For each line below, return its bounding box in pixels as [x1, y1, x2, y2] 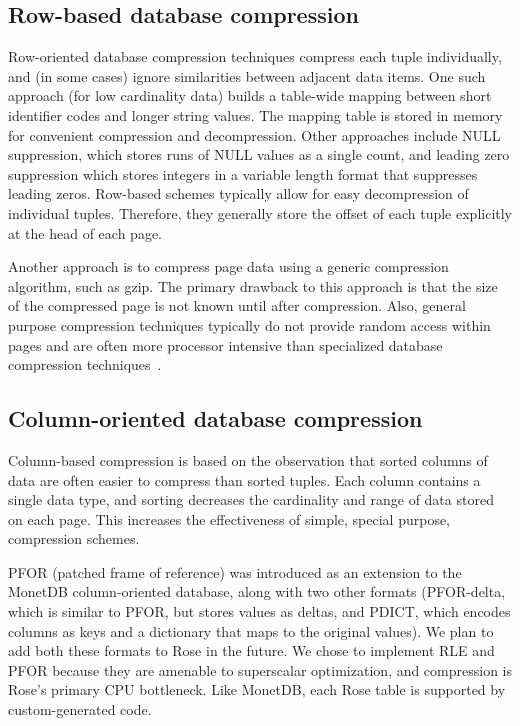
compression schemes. [8, 528, 140, 549]
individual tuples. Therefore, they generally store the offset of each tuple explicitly [8, 202, 513, 223]
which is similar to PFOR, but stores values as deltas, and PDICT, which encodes [8, 601, 511, 622]
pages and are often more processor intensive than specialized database [8, 334, 443, 355]
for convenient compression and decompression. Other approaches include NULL [8, 124, 501, 145]
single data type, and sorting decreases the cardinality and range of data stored [8, 489, 494, 510]
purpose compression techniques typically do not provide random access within [8, 314, 491, 335]
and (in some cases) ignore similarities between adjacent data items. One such [8, 65, 486, 86]
